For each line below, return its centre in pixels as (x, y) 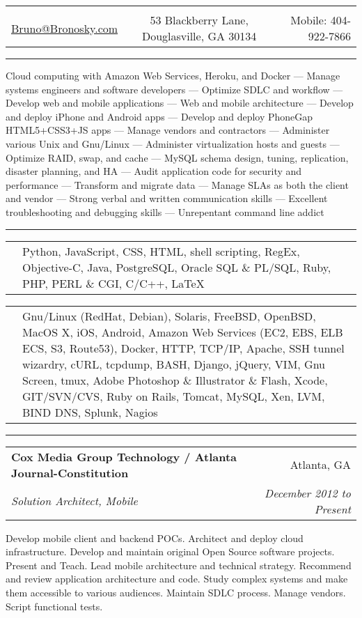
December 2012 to (308, 493)
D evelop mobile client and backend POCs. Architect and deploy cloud (155, 538)
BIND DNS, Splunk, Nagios (90, 412)
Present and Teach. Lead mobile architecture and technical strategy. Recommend (179, 565)
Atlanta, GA (320, 465)
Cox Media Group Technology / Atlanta (124, 456)
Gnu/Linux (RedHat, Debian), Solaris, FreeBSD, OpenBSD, (169, 316)
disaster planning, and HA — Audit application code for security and (154, 171)
